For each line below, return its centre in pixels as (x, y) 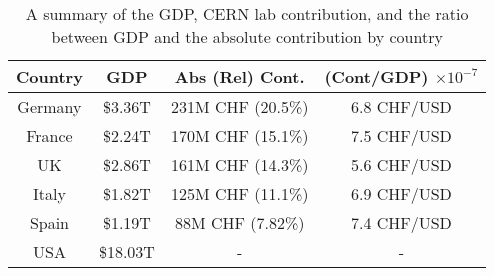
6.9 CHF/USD (401, 193)
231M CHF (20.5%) (239, 106)
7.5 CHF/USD (401, 135)
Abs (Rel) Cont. (239, 76)
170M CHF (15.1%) (239, 135)
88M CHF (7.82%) (239, 222)
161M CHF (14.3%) (239, 164)
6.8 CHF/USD (401, 106)
